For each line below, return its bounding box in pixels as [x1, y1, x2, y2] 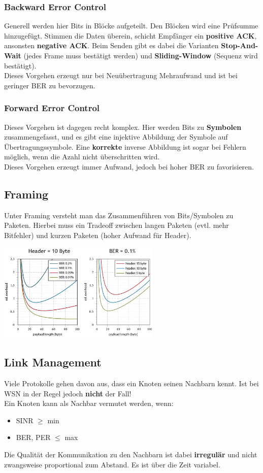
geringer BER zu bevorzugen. [4, 80, 95, 90]
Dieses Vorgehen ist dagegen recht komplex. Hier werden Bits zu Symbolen [4, 121, 242, 132]
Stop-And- [221, 40, 258, 51]
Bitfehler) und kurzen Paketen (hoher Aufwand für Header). [4, 229, 191, 240]
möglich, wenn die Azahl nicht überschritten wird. [4, 151, 160, 162]
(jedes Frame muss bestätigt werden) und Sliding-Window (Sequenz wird [23, 50, 258, 60]
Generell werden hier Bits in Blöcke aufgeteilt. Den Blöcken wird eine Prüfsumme [4, 20, 258, 31]
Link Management [4, 354, 102, 370]
